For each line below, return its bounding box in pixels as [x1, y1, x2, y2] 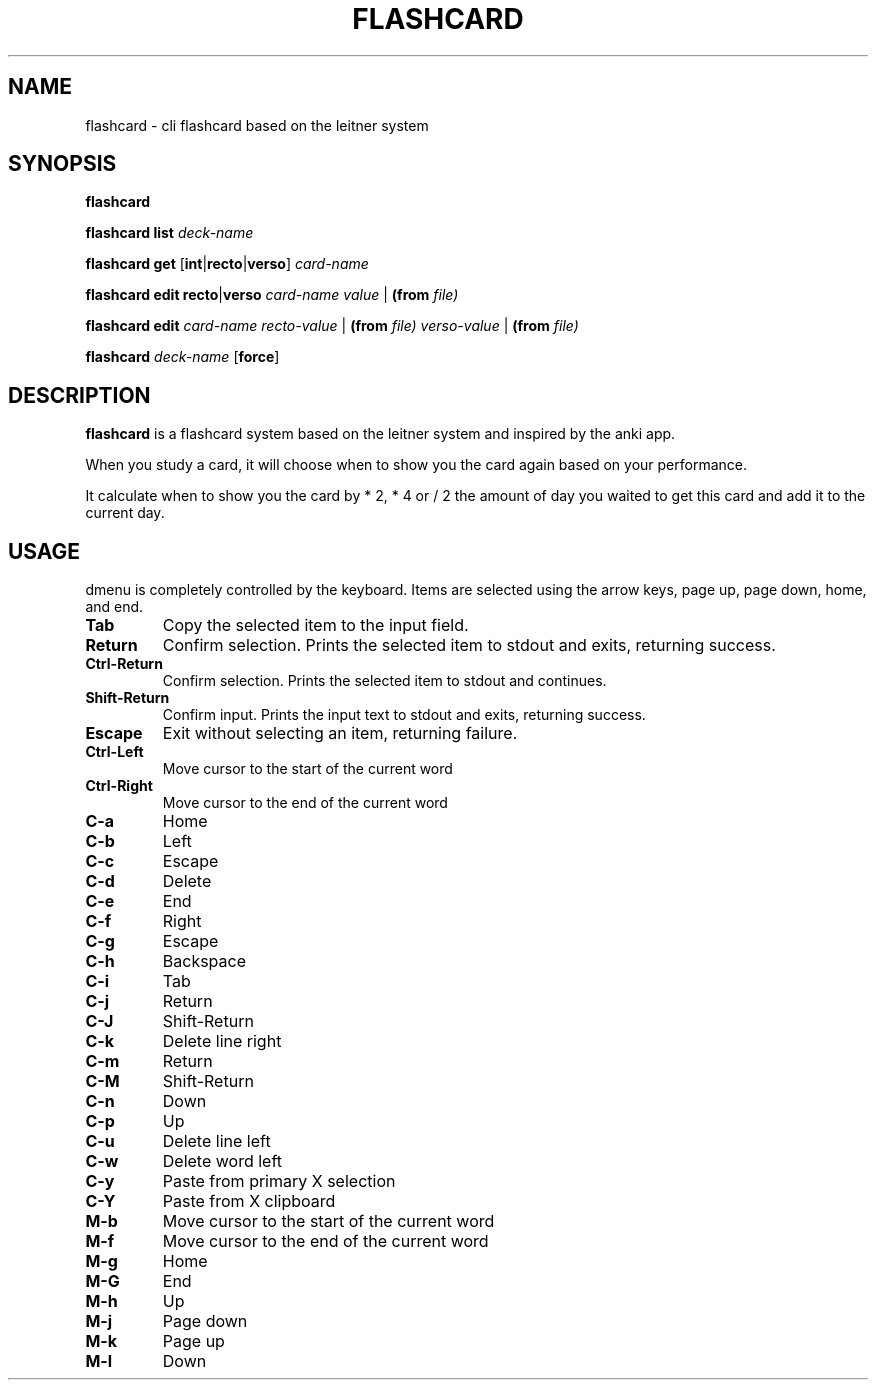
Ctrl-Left [85, 743, 144, 761]
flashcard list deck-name [85, 224, 254, 242]
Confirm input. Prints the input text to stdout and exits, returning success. [162, 706, 646, 724]
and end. [85, 598, 144, 616]
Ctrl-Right [85, 777, 153, 795]
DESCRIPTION [8, 382, 151, 408]
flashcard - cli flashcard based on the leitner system [85, 116, 429, 134]
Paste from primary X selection [162, 1171, 396, 1192]
